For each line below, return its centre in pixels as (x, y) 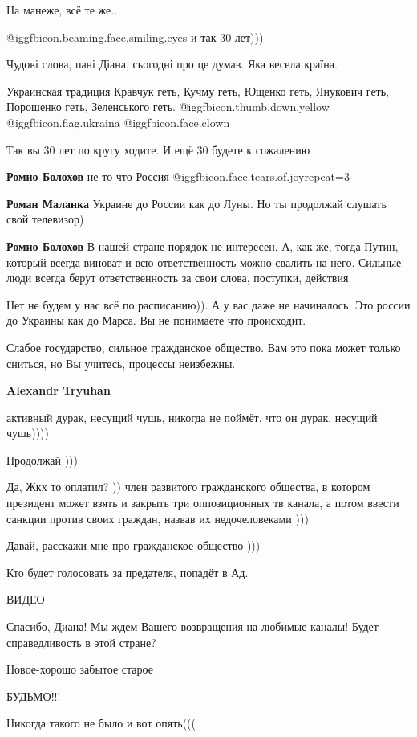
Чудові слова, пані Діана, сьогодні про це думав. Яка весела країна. (172, 64)
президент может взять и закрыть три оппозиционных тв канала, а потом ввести (203, 503)
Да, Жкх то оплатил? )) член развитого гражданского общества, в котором (188, 487)
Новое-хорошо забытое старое (80, 669)
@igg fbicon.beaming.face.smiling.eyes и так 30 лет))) (135, 37)
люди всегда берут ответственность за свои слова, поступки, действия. (179, 278)
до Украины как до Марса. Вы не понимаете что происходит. (156, 320)
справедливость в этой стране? (81, 642)
